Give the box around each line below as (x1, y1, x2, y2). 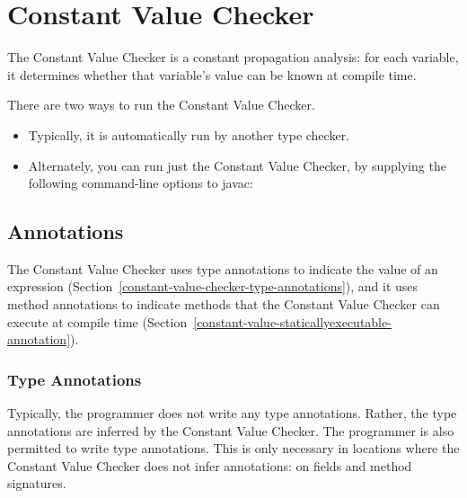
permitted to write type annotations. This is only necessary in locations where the (7, 439, 460, 458)
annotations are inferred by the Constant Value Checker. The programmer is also (7, 421, 454, 440)
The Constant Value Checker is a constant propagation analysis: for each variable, (7, 48, 459, 67)
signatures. (7, 474, 66, 493)
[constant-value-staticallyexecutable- (193, 312, 392, 331)
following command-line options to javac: (28, 173, 253, 192)
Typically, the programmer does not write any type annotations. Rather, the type (7, 404, 457, 422)
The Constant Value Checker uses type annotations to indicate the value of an (7, 259, 438, 278)
